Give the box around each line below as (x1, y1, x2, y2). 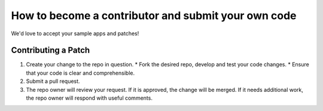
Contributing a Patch (11, 45, 90, 55)
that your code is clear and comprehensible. (26, 69, 135, 76)
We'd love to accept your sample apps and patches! (11, 30, 139, 37)
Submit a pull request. (26, 78, 80, 85)
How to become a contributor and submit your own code (11, 9, 297, 22)
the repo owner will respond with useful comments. (26, 94, 153, 101)
